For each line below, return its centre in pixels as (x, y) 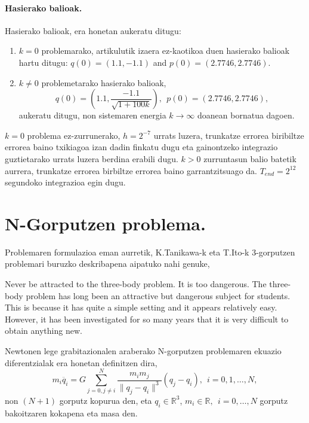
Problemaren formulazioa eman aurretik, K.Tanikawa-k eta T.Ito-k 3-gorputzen (150, 252)
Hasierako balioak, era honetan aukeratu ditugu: (93, 30)
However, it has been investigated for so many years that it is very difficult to (147, 319)
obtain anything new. (44, 331)
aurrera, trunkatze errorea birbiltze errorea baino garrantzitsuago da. (131, 170)
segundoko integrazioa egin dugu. (65, 182)
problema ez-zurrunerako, (74, 135)
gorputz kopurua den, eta (106, 400)
